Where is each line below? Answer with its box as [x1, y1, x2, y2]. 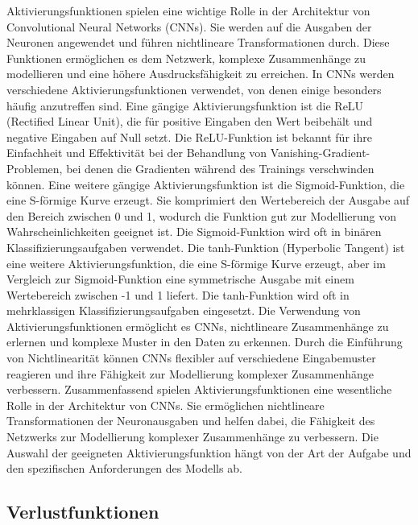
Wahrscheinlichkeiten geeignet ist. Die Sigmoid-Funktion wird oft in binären [6, 223, 382, 240]
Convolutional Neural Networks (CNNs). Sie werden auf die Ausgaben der [6, 18, 372, 35]
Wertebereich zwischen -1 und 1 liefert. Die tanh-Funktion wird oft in [6, 286, 350, 303]
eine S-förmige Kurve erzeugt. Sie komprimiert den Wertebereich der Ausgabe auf [6, 192, 410, 209]
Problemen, [6, 159, 63, 176]
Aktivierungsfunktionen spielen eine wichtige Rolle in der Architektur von [6, 2, 370, 19]
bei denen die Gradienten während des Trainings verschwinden [66, 159, 375, 176]
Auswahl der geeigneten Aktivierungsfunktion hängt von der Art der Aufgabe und [6, 444, 412, 461]
